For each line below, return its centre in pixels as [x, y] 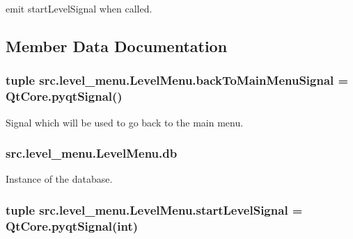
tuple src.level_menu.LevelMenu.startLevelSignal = [154, 209]
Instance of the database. [59, 179]
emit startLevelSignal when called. [79, 8]
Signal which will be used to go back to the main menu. [125, 122]
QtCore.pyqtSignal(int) [72, 225]
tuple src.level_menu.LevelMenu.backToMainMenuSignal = [177, 80]
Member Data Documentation [117, 46]
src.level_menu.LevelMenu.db [92, 153]
